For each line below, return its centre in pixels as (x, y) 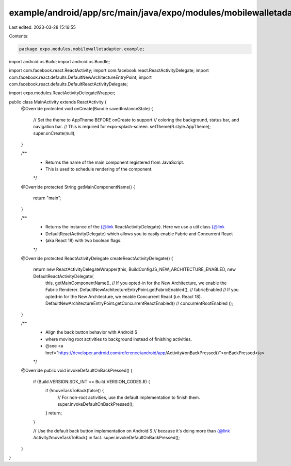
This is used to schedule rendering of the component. (99, 169)
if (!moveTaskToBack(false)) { (75, 391)
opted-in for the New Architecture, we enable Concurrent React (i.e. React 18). (124, 296)
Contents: (19, 36)
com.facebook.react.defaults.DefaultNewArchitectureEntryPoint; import (81, 77)
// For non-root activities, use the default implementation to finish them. (129, 397)
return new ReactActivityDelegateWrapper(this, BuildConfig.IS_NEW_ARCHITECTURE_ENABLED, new (135, 269)
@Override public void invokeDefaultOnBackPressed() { (77, 371)
